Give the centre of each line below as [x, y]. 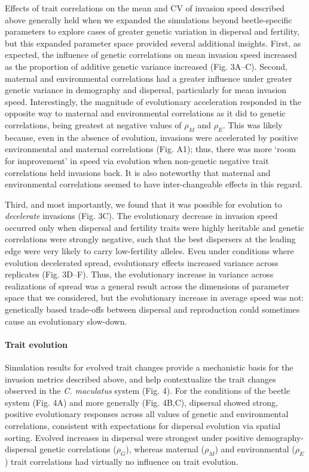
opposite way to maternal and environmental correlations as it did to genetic [145, 113]
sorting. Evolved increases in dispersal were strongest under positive [129, 437]
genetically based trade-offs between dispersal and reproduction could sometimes [152, 309]
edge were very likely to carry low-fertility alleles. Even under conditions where [149, 251]
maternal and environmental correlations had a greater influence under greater [149, 78]
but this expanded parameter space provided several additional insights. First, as [153, 43]
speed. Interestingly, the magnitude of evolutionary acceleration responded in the [153, 101]
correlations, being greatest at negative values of [93, 124]
